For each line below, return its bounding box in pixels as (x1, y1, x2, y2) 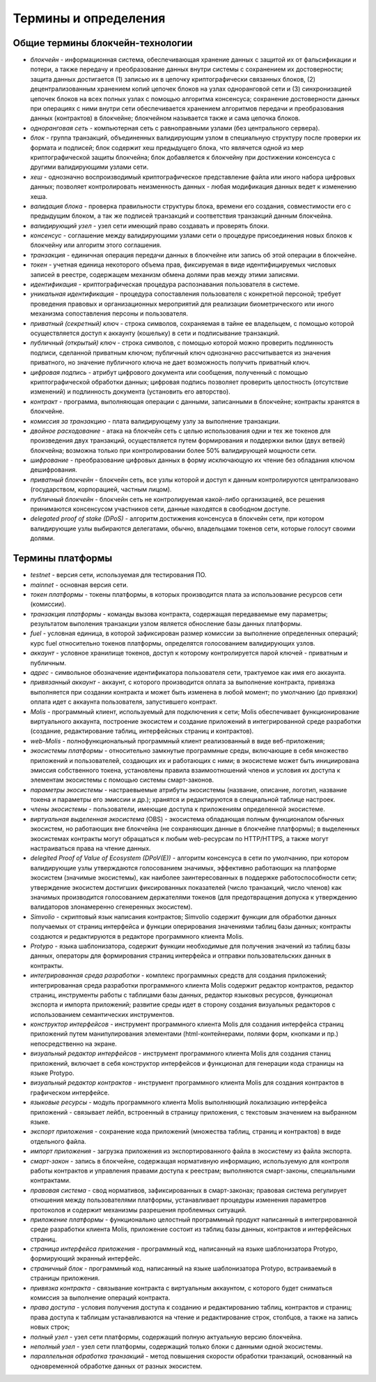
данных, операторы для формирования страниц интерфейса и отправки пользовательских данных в (30, 951, 331, 960)
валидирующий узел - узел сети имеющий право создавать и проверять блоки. (30, 221, 269, 230)
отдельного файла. (30, 1137, 86, 1145)
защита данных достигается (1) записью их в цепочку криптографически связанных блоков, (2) (30, 75, 316, 83)
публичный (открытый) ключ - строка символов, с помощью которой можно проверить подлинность (30, 339, 334, 347)
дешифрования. (30, 466, 77, 474)
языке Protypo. (30, 1069, 75, 1078)
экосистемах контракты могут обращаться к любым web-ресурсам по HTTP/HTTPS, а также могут (30, 834, 329, 842)
